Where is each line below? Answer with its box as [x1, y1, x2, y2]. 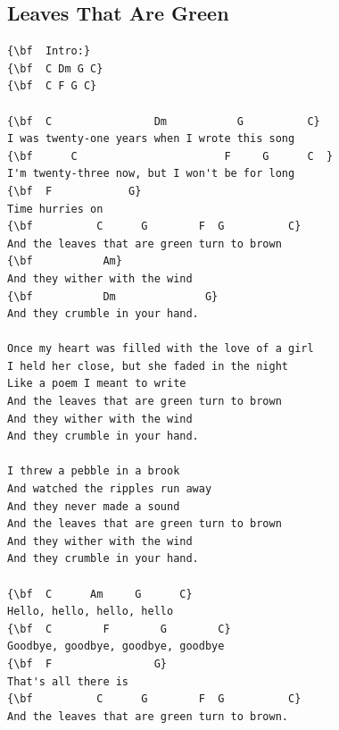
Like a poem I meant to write [7, 377, 186, 390]
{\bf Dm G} [7, 289, 219, 303]
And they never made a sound [7, 499, 180, 513]
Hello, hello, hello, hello [7, 605, 174, 618]
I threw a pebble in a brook [7, 465, 180, 478]
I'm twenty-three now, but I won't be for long [7, 167, 295, 180]
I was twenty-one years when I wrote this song [7, 132, 295, 146]
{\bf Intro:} [7, 45, 91, 58]
